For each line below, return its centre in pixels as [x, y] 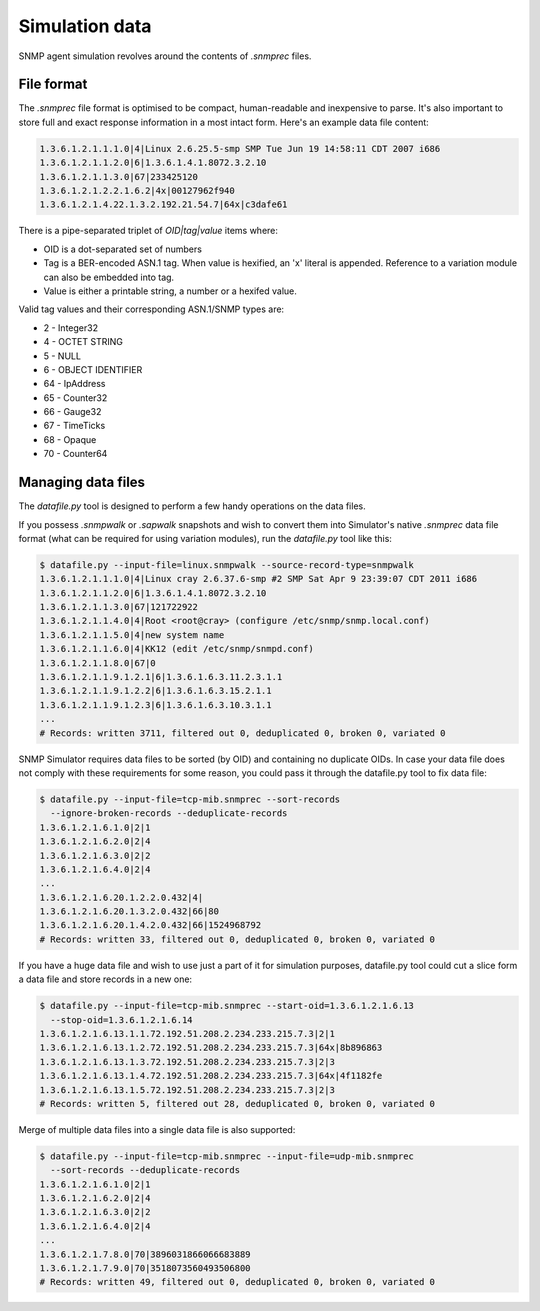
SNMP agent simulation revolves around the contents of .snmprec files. [165, 56]
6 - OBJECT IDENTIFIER [93, 369]
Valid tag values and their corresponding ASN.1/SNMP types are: [151, 309]
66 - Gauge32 [72, 412]
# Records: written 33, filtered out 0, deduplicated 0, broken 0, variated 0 [237, 939]
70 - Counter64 [75, 454]
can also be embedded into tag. [109, 277]
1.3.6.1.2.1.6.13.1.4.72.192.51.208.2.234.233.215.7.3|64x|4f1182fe [211, 1076]
